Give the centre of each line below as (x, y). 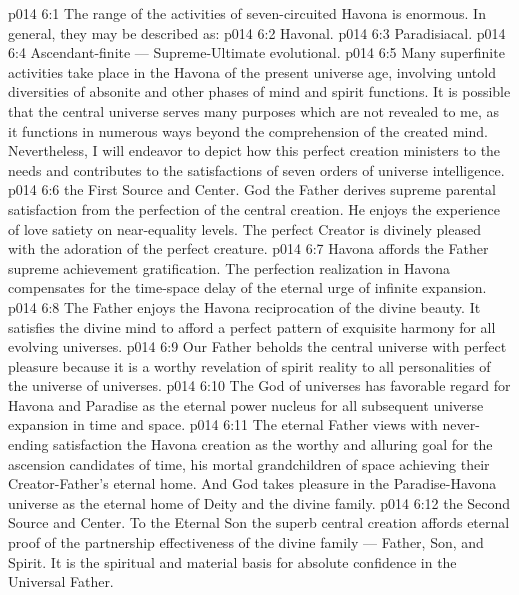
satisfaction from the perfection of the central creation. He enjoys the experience (254, 208)
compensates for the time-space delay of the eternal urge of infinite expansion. (247, 287)
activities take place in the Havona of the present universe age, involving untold (252, 71)
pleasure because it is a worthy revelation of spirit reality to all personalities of (249, 365)
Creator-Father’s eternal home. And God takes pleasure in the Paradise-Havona (252, 483)
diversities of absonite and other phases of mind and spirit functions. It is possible (259, 91)
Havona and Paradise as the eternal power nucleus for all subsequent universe (246, 404)
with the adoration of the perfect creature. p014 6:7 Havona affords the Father (248, 248)
